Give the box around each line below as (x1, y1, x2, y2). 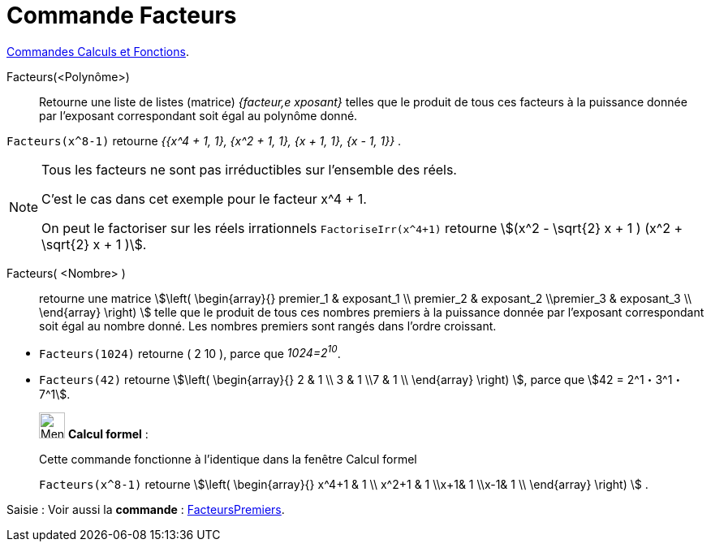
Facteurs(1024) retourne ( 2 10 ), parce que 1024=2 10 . (39, 343, 341, 360)
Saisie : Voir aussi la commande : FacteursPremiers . (6, 503, 285, 517)
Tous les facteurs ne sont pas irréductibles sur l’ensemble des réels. (41, 161, 457, 178)
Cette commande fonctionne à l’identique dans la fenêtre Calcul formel (39, 452, 417, 467)
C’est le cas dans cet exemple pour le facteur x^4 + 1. (41, 190, 367, 207)
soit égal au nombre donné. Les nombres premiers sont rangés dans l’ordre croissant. (39, 318, 497, 333)
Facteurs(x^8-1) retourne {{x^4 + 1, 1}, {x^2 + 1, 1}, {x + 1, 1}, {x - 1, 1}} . (6, 133, 402, 148)
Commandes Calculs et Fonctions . (6, 44, 189, 58)
